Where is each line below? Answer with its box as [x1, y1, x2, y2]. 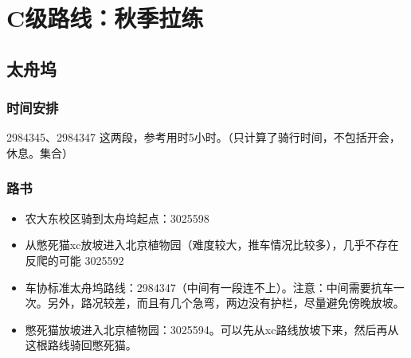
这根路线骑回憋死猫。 [25, 337, 137, 353]
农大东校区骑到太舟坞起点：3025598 [25, 209, 209, 226]
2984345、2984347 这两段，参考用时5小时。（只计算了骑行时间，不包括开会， [6, 129, 401, 146]
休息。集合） [6, 144, 73, 161]
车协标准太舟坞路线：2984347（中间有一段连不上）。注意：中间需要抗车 [25, 278, 393, 295]
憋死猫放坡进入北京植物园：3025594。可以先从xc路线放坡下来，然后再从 [25, 321, 399, 337]
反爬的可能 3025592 [25, 251, 124, 268]
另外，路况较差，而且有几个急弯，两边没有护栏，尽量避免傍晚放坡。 [47, 294, 405, 311]
